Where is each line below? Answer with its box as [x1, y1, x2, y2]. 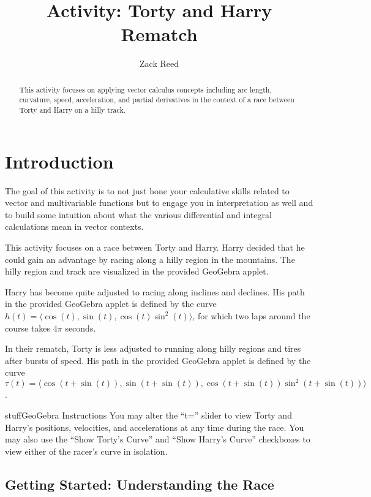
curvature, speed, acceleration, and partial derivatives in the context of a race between [19, 94, 294, 105]
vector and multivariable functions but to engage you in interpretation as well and [5, 196, 313, 209]
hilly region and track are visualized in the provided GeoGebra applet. [5, 265, 269, 278]
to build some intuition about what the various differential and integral [5, 208, 272, 221]
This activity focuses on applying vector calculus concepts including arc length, [19, 84, 272, 94]
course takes [5, 321, 51, 334]
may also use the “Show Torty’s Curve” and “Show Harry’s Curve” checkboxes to [5, 433, 310, 446]
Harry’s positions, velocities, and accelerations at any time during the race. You [5, 420, 304, 433]
